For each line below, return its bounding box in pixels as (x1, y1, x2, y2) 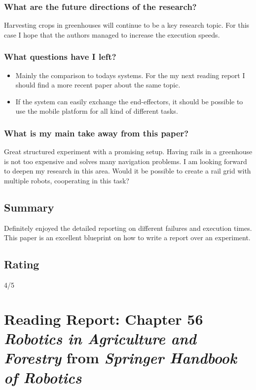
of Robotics (4, 367, 82, 388)
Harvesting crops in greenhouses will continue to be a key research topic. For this (4, 20, 250, 30)
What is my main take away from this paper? (4, 127, 189, 139)
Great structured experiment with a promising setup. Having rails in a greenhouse (4, 146, 253, 157)
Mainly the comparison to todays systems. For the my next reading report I (15, 70, 245, 80)
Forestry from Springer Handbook (4, 347, 237, 368)
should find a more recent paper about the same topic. (15, 80, 181, 90)
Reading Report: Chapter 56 (4, 308, 203, 329)
